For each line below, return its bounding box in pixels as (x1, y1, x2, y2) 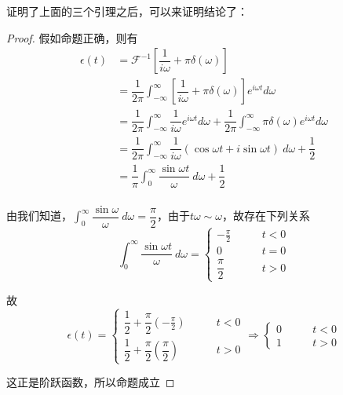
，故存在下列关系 (222, 207, 311, 224)
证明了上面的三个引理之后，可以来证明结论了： (6, 3, 248, 19)
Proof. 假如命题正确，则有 (6, 29, 138, 46)
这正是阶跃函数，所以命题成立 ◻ (6, 374, 175, 390)
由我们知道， (6, 207, 72, 224)
